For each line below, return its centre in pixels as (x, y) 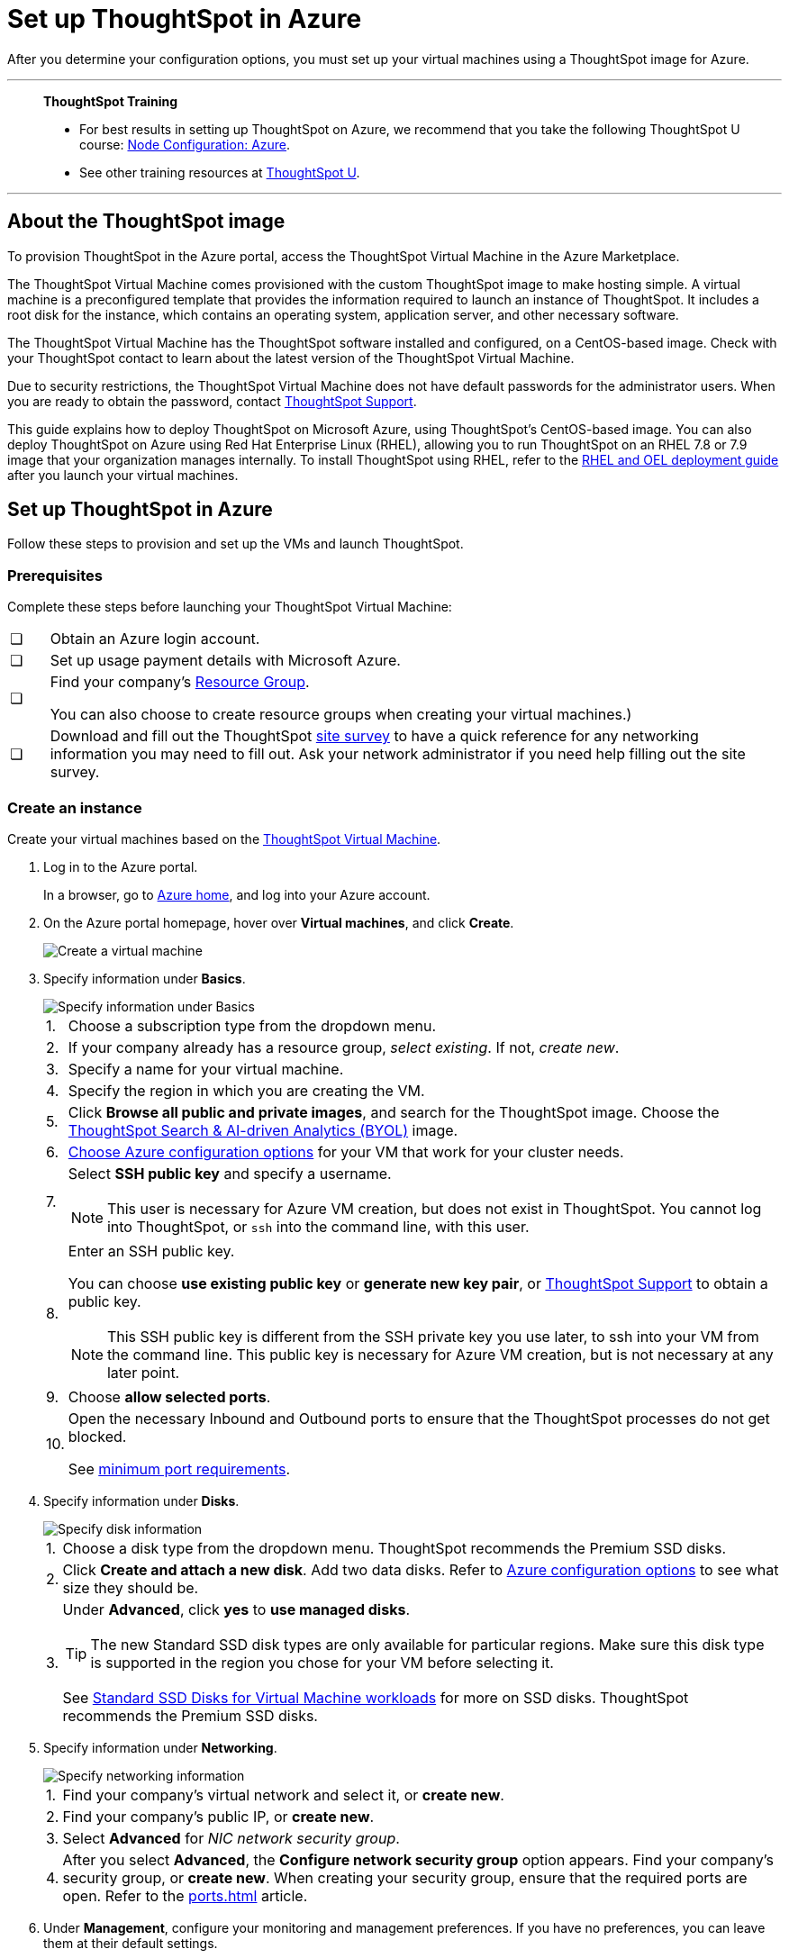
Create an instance (75, 807)
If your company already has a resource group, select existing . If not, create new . (344, 1047)
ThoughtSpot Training (111, 101)
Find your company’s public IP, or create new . (218, 1816)
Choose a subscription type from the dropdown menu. (252, 1025)
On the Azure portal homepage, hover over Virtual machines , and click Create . (279, 922)
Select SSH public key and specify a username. (230, 1173)
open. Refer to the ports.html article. (185, 1895)
